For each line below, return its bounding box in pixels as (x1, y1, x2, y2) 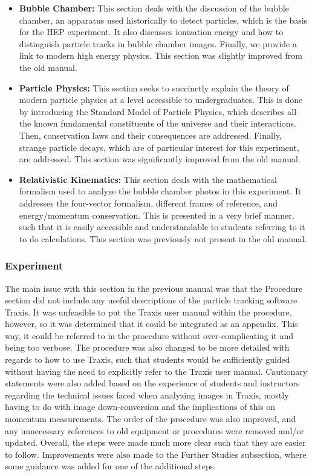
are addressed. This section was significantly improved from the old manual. (19, 153, 301, 165)
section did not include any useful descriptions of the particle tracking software (5, 294, 297, 306)
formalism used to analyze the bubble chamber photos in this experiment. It (19, 185, 302, 197)
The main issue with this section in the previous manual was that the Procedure (5, 282, 303, 294)
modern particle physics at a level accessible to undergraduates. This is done (19, 93, 303, 106)
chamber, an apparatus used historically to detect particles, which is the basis (19, 13, 308, 26)
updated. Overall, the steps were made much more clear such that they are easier (5, 436, 306, 449)
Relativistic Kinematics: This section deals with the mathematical (19, 173, 277, 185)
